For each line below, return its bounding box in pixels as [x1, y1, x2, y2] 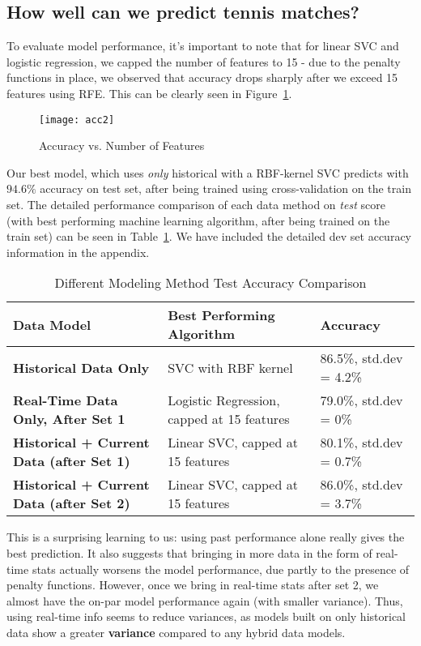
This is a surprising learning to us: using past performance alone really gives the [6, 528, 405, 545]
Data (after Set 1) [13, 451, 130, 471]
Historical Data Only [13, 357, 150, 377]
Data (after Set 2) [13, 494, 130, 513]
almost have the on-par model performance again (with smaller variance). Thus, [6, 592, 403, 609]
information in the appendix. [6, 243, 150, 260]
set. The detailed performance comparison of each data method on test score [6, 196, 385, 213]
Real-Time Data [13, 391, 118, 410]
